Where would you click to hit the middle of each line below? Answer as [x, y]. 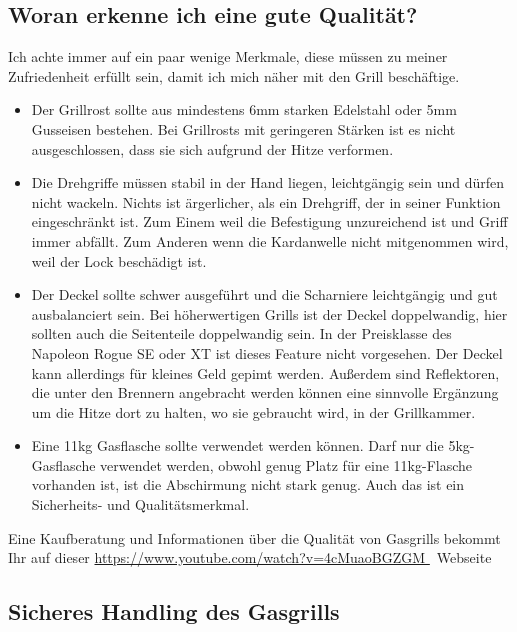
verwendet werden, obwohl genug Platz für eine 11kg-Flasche [286, 464]
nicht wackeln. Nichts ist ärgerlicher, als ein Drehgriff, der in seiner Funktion [266, 201]
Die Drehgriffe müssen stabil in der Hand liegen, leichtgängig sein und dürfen [268, 182]
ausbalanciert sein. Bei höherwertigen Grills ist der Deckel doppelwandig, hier [269, 313]
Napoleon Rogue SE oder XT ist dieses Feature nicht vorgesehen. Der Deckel [267, 352]
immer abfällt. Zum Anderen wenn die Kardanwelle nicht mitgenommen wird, [270, 240]
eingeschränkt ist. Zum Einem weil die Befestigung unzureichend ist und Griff [269, 221]
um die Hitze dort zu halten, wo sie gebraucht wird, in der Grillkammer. [253, 411]
